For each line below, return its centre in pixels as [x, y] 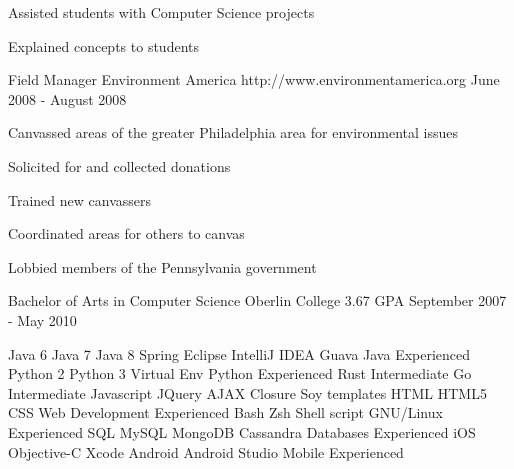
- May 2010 [42, 319]
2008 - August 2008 [67, 98]
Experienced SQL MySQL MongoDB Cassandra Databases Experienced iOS [242, 431]
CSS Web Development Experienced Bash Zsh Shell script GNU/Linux [225, 412]
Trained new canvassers [80, 199]
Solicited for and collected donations [119, 165]
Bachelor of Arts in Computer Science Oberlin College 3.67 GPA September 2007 [257, 300]
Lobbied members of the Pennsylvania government [162, 266]
